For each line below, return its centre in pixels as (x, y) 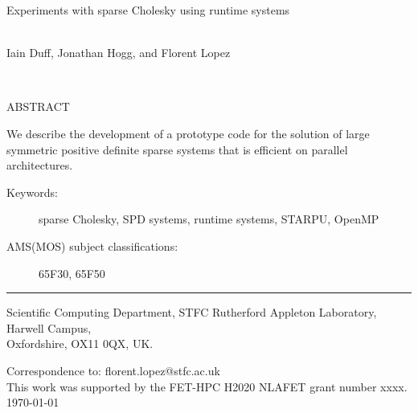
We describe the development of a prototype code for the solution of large (188, 133)
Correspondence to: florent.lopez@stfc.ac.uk (113, 370)
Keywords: (32, 192)
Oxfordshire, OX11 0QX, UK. (80, 343)
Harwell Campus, (49, 327)
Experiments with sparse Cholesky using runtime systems (148, 10)
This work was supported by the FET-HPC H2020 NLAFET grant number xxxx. (207, 386)
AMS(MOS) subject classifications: (92, 245)
